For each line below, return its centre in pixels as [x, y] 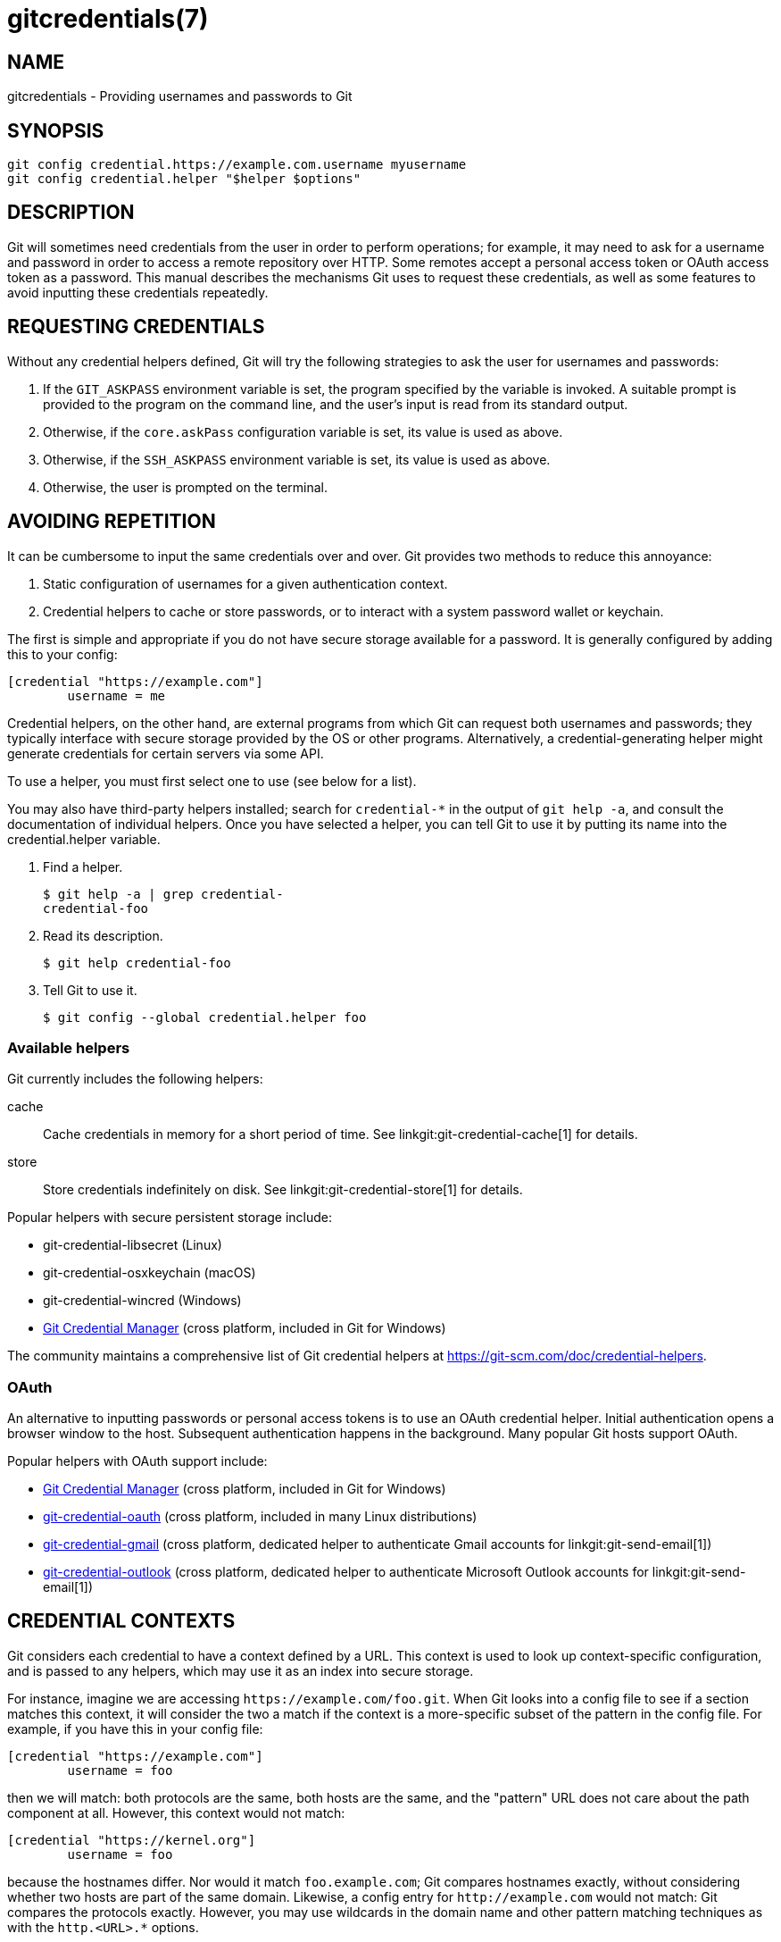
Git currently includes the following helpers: [135, 1079]
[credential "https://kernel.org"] [132, 1840]
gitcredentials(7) [108, 19]
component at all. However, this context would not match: [176, 1812]
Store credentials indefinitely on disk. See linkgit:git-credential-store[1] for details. [283, 1190]
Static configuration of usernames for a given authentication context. [245, 583]
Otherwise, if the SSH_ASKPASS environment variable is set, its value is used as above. [297, 459]
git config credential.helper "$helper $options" [184, 179]
